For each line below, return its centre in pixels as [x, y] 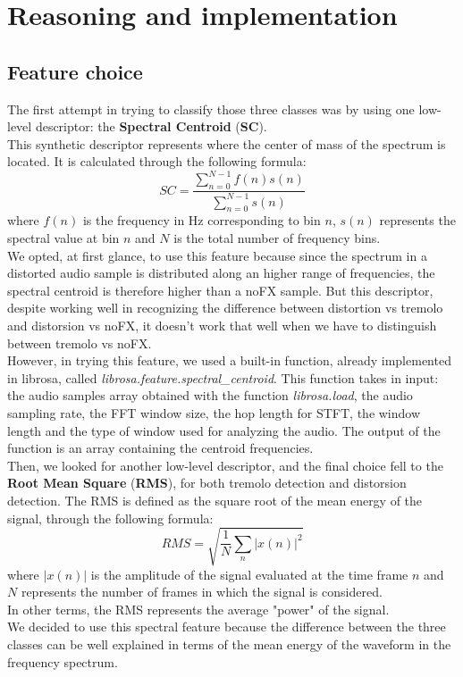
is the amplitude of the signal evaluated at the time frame [249, 574]
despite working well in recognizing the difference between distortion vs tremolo [225, 308]
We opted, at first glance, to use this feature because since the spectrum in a [217, 255]
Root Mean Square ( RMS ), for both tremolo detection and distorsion [207, 483]
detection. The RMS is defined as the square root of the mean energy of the [215, 500]
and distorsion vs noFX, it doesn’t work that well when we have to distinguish [222, 325]
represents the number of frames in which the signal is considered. [202, 592]
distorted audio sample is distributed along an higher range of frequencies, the [221, 273]
